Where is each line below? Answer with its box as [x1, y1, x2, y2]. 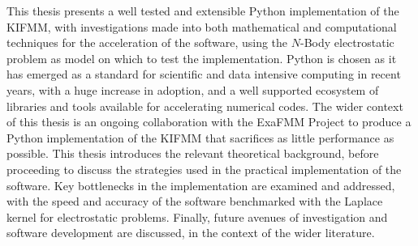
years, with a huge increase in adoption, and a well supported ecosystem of [6, 81, 379, 98]
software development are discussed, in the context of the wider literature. [6, 224, 375, 241]
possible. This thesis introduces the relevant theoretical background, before [6, 145, 379, 162]
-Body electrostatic [299, 34, 394, 51]
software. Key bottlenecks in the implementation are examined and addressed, [6, 176, 395, 193]
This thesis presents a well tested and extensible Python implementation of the [6, 2, 399, 19]
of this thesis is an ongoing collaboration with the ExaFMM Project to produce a [6, 113, 412, 130]
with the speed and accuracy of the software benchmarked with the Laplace [6, 193, 383, 210]
